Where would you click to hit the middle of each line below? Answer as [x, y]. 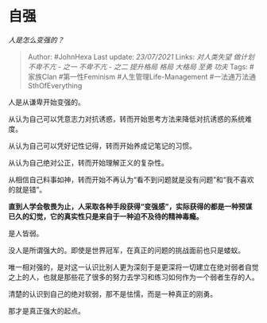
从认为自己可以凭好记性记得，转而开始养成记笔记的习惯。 [102, 146]
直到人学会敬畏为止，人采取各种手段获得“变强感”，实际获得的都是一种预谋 [130, 206]
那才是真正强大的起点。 [46, 310]
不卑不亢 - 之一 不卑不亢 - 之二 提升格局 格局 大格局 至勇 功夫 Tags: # [141, 66]
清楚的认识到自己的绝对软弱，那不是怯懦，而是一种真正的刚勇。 [112, 294]
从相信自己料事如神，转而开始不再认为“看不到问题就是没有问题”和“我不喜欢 [131, 179]
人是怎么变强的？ [36, 40]
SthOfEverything [55, 85]
